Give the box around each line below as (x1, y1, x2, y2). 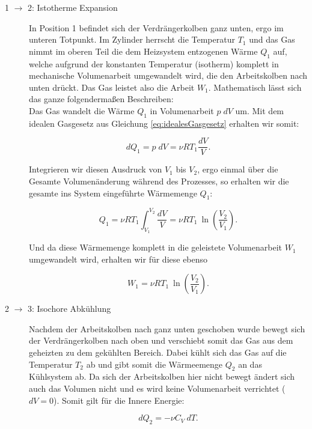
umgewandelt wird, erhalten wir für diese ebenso (29, 252, 208, 265)
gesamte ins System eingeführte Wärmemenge (29, 186, 197, 199)
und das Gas (249, 33, 295, 46)
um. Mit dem (235, 104, 284, 117)
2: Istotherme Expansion (28, 1, 118, 13)
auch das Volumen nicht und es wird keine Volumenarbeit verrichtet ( (29, 382, 286, 395)
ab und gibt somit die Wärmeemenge (86, 357, 223, 370)
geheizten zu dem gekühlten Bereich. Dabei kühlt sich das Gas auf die (29, 346, 287, 359)
